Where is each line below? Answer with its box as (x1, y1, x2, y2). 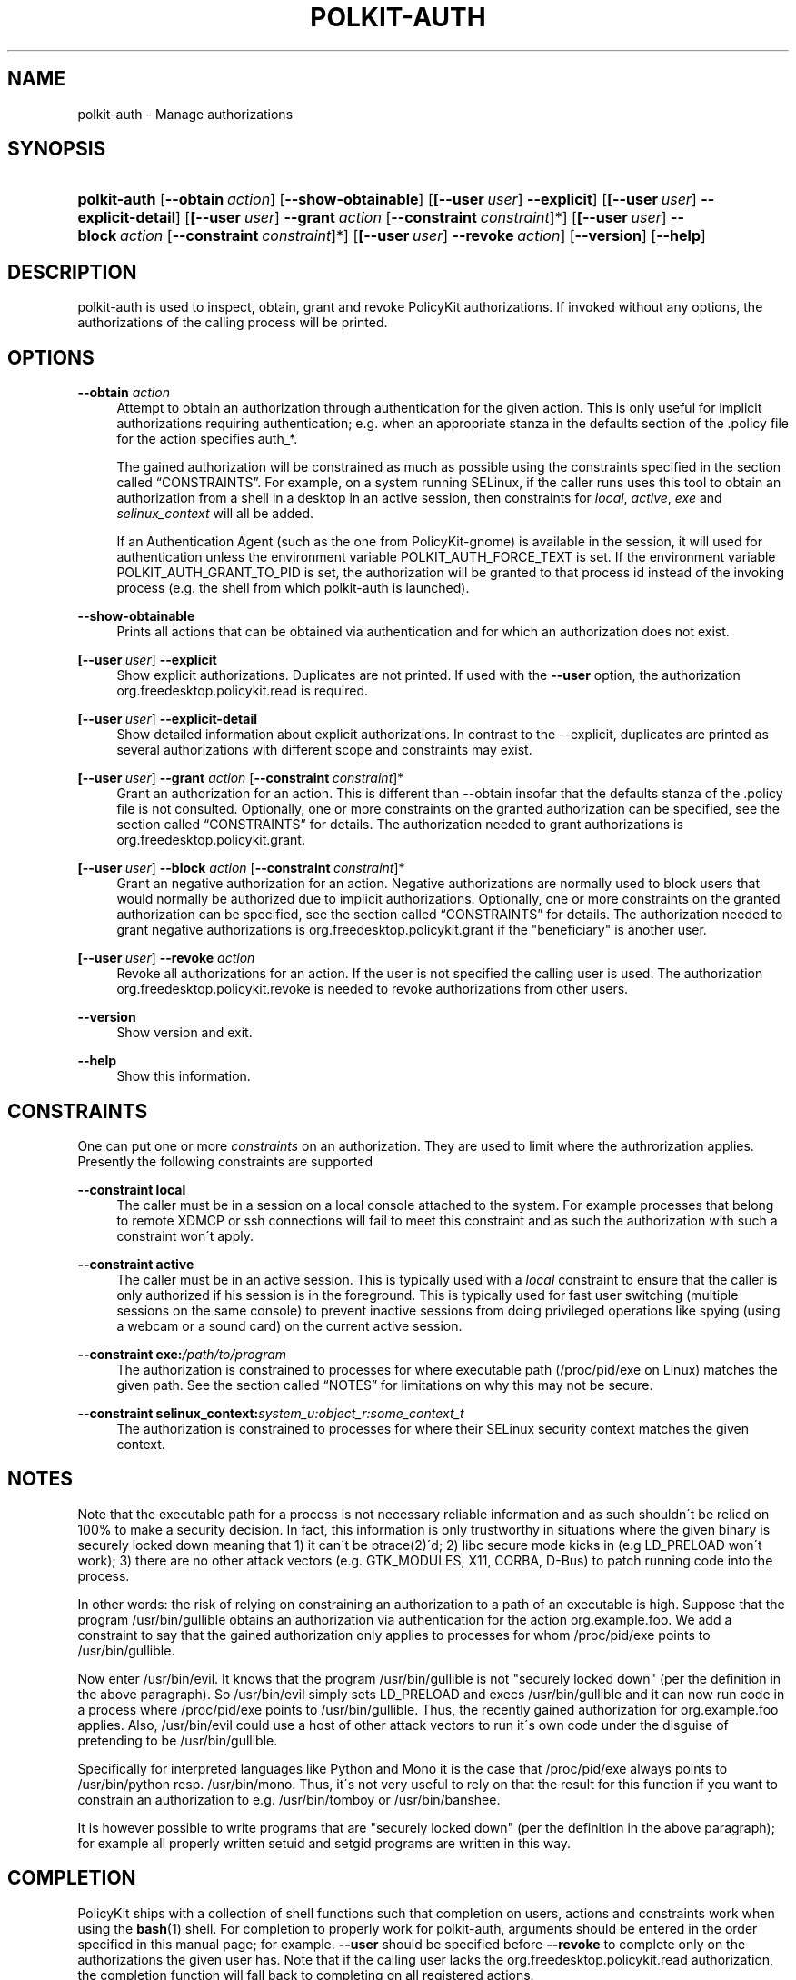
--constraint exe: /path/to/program (77, 1345, 287, 1362)
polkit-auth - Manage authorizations (77, 105, 294, 122)
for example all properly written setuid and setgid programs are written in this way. (77, 1835, 572, 1851)
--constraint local (77, 1181, 186, 1197)
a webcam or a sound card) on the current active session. (116, 1317, 463, 1334)
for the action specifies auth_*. (116, 431, 298, 447)
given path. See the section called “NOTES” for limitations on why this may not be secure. (116, 1376, 653, 1393)
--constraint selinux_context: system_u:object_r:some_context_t (77, 1405, 464, 1421)
